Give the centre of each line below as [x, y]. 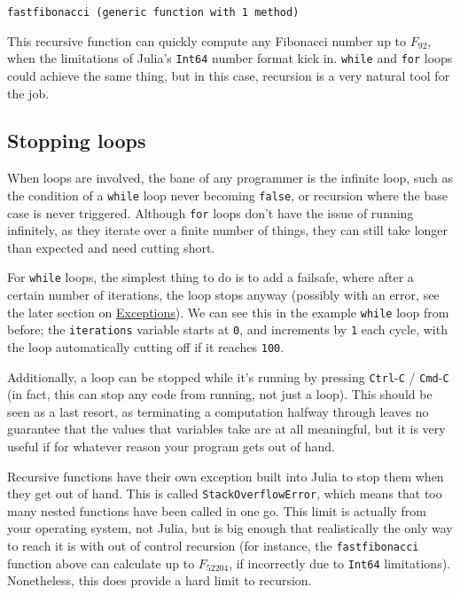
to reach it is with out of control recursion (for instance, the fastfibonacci [213, 546]
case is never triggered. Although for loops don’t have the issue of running [211, 212]
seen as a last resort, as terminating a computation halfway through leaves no [218, 411]
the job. [28, 93]
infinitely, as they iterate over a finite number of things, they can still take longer [228, 230]
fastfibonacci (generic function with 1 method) [153, 12]
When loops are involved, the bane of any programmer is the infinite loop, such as [230, 178]
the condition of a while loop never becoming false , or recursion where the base [228, 195]
